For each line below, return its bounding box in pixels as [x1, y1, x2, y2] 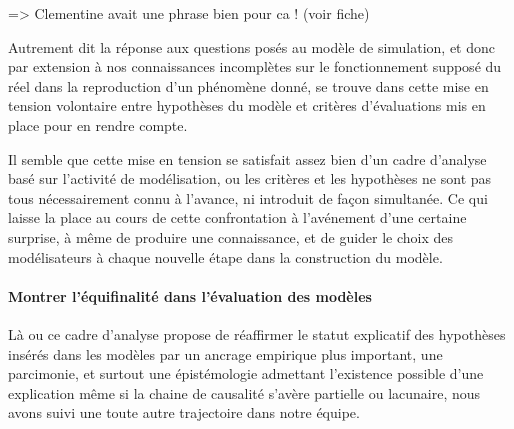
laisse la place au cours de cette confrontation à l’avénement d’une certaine [8, 207, 467, 228]
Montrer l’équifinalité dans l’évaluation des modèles [8, 285, 372, 306]
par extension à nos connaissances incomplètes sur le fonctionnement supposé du [8, 56, 502, 77]
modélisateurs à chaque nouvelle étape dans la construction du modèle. [8, 246, 443, 267]
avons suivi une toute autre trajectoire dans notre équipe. [8, 402, 360, 423]
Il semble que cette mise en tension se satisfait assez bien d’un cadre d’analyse [8, 148, 487, 169]
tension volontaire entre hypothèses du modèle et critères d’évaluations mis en [8, 95, 486, 116]
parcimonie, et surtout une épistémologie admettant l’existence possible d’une [8, 363, 484, 384]
